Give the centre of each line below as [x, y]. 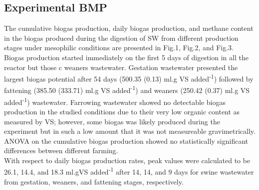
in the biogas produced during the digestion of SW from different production [121, 38]
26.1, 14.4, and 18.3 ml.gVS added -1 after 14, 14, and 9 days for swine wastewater [129, 171]
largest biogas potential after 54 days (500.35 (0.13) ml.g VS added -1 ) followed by [129, 78]
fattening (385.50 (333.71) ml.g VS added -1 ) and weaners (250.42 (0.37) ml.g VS [127, 90]
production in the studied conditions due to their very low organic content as [122, 111]
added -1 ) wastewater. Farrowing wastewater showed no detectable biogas [115, 101]
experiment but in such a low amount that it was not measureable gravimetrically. [130, 131]
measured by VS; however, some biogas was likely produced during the [112, 121]
